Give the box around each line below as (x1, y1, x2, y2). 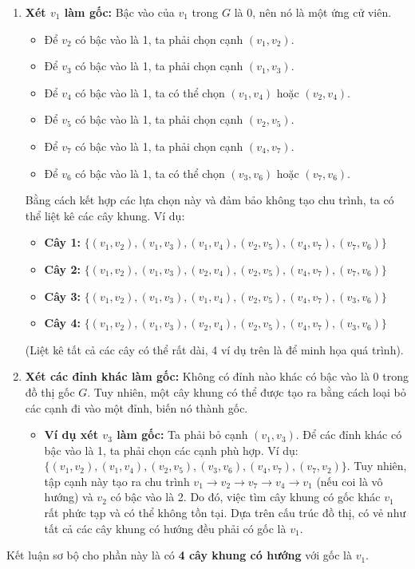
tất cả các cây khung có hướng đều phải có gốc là (44, 520, 287, 536)
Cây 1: (44, 234, 81, 251)
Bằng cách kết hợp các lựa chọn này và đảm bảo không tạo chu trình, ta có (25, 192, 394, 208)
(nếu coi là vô (316, 472, 383, 489)
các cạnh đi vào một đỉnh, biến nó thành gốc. (25, 399, 248, 416)
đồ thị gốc (25, 383, 75, 400)
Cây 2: (44, 260, 81, 277)
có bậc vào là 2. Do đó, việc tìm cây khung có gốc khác (110, 488, 381, 505)
